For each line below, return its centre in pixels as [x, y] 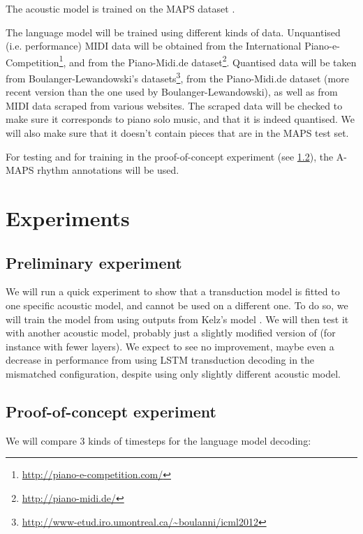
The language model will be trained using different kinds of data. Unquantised [173, 32]
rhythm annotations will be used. [108, 170]
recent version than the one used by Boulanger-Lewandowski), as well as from [172, 92]
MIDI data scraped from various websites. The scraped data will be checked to [174, 105]
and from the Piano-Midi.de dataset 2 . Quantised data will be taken [213, 61]
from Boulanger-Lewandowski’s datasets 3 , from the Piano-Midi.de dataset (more [177, 77]
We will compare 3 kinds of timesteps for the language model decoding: [158, 440]
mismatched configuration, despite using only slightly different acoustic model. [173, 373]
